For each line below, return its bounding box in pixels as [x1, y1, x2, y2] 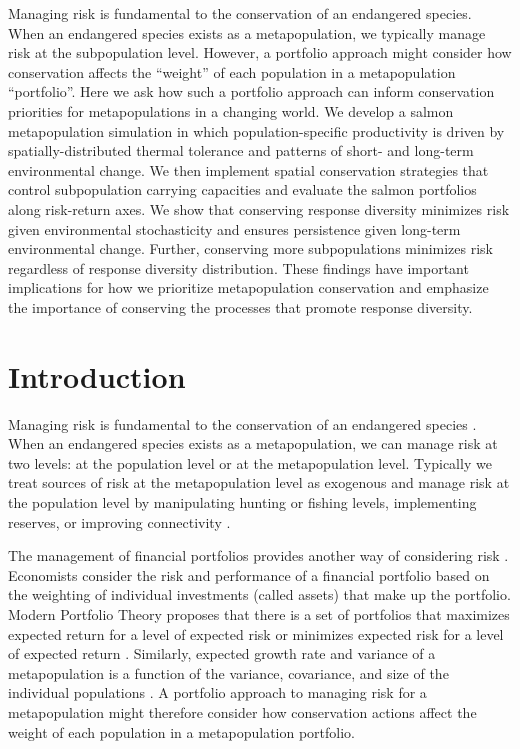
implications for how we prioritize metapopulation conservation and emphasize [8, 277, 489, 298]
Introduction [8, 355, 186, 396]
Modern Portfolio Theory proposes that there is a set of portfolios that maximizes [8, 603, 510, 624]
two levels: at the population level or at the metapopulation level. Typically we [8, 452, 492, 473]
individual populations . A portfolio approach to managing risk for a [8, 682, 427, 703]
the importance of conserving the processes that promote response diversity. [8, 296, 473, 317]
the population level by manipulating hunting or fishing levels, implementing [8, 492, 477, 512]
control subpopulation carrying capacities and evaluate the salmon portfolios [8, 179, 477, 200]
